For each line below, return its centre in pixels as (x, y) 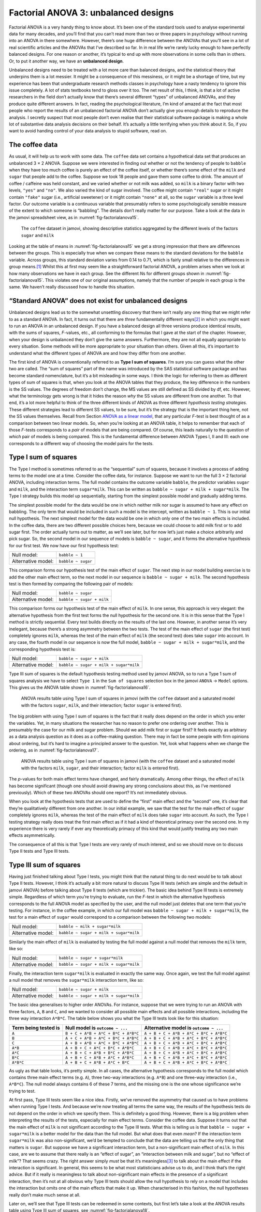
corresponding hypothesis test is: (42, 649)
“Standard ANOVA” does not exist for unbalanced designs (98, 301)
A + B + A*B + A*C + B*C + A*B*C (102, 1043)
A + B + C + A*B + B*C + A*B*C (100, 1053)
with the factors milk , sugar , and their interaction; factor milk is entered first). (100, 768)
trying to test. (22, 1091)
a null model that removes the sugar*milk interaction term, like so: (76, 980)
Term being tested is (36, 1028)
